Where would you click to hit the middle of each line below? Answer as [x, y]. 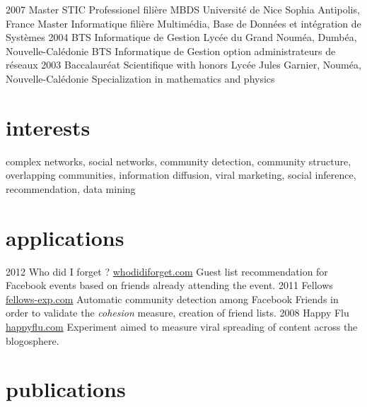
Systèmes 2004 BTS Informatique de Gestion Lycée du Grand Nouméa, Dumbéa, [181, 37]
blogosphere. [33, 340]
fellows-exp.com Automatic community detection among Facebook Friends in [172, 299]
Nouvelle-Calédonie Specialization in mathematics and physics [140, 78]
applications [65, 237]
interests [48, 127]
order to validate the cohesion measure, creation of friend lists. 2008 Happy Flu [177, 313]
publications [66, 389]
